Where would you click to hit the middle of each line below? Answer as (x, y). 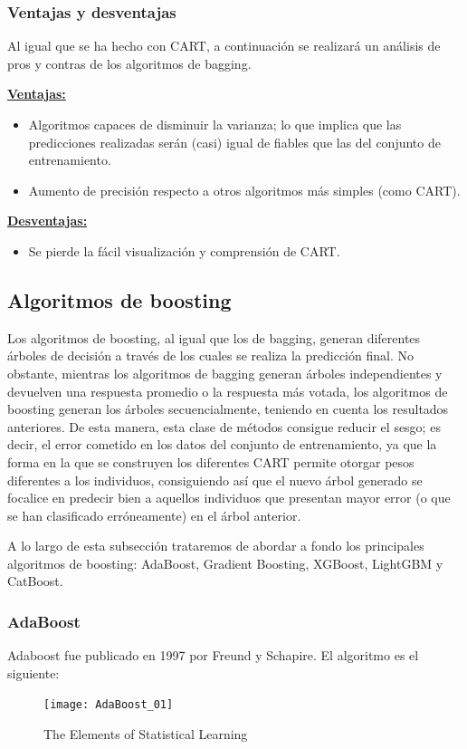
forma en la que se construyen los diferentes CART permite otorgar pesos (211, 461)
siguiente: (33, 672)
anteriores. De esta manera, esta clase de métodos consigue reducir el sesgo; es (224, 426)
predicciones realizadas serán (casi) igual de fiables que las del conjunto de (234, 142)
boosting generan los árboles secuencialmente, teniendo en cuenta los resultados (228, 409)
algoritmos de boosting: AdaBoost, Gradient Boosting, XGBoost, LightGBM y (225, 563)
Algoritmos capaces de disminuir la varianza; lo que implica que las (215, 124)
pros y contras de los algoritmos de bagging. (129, 63)
